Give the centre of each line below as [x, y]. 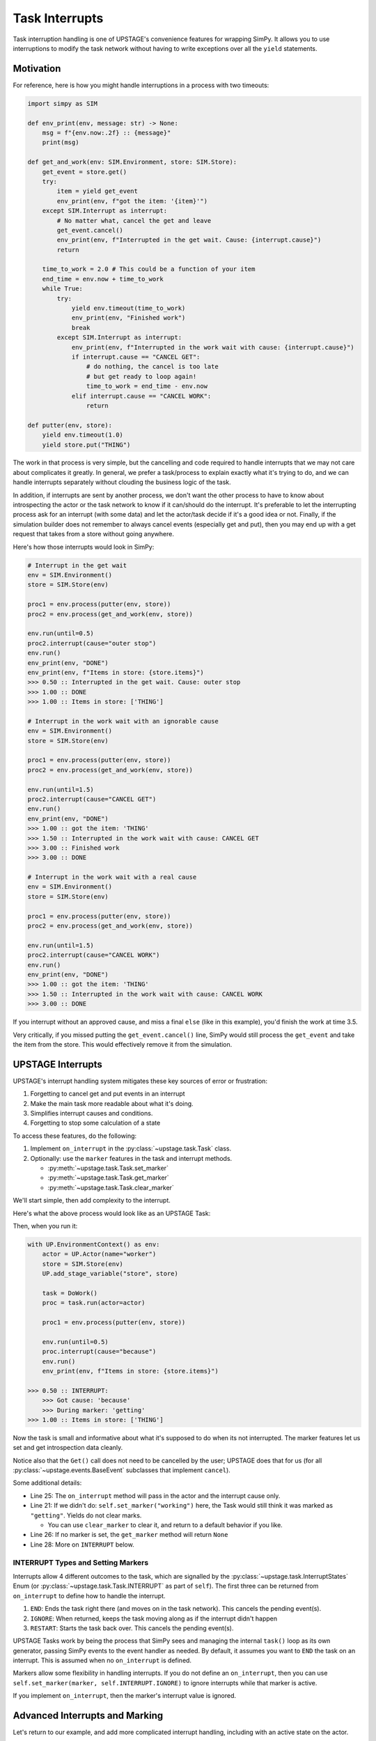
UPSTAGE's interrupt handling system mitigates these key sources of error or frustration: [140, 1081]
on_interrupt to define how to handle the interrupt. [89, 1595]
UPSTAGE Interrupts [57, 1064]
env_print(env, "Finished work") [128, 318]
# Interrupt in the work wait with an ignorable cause [123, 721]
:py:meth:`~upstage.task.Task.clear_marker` [111, 1187]
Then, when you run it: [45, 1226]
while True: [63, 289]
